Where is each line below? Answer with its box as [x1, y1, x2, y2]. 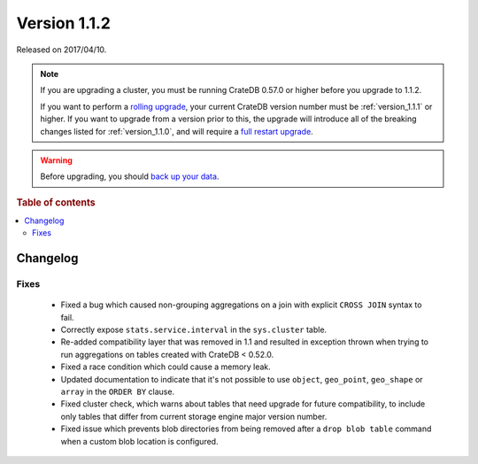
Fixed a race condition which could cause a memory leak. [60, 361, 272, 372]
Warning [40, 155, 73, 166]
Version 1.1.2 [16, 13, 111, 33]
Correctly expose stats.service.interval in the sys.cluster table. [60, 324, 328, 336]
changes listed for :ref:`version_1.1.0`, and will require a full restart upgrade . [40, 126, 313, 136]
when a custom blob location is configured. [60, 436, 219, 446]
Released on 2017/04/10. [16, 44, 107, 55]
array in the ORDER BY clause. [60, 386, 175, 398]
